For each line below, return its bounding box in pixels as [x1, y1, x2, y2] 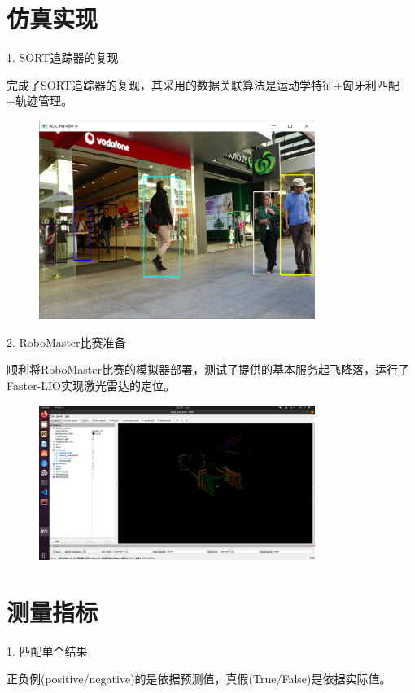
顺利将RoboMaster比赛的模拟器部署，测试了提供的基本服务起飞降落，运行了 [7, 361, 409, 378]
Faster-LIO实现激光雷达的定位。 [7, 376, 176, 393]
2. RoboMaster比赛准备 [7, 333, 126, 350]
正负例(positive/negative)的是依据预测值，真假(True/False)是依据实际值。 [7, 669, 391, 686]
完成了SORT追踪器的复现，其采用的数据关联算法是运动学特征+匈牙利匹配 [7, 76, 400, 93]
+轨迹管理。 [7, 92, 72, 109]
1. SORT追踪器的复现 [7, 49, 119, 66]
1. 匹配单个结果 [7, 643, 88, 660]
